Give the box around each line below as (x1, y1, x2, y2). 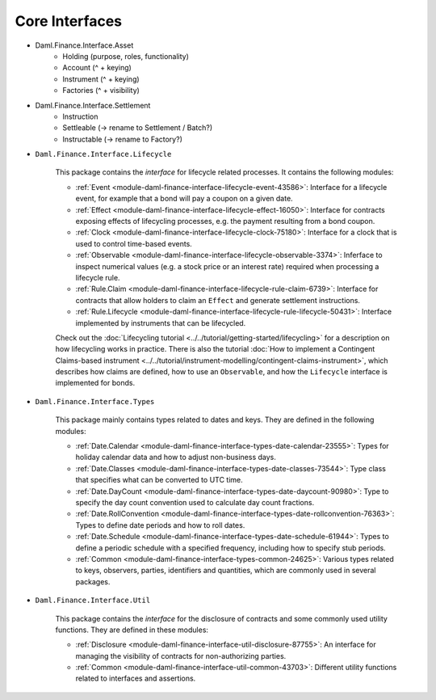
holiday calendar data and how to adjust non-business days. (75, 453, 276, 462)
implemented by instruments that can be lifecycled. (75, 318, 246, 327)
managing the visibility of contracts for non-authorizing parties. (75, 651, 287, 660)
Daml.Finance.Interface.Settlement (35, 100, 151, 110)
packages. (75, 576, 111, 586)
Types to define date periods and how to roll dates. (75, 520, 245, 529)
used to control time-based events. (75, 238, 193, 248)
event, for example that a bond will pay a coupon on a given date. (75, 194, 294, 204)
